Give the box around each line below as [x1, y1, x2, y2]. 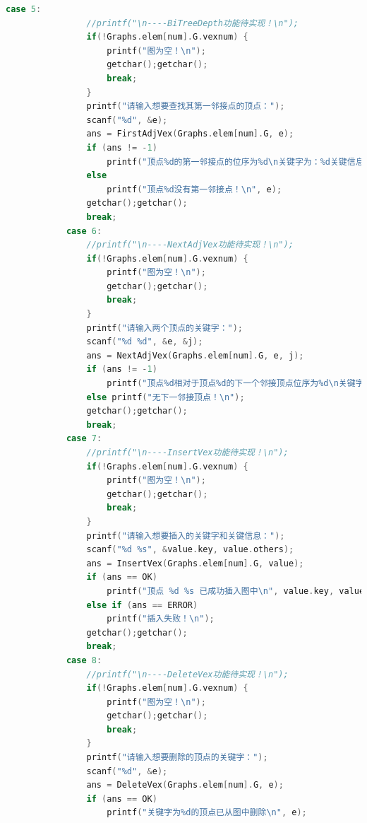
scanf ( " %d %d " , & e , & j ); [86, 337, 203, 347]
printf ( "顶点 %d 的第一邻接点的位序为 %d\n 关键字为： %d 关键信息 [107, 156, 364, 167]
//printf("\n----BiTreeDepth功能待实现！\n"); [86, 18, 299, 28]
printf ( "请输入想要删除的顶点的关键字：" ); [86, 752, 268, 763]
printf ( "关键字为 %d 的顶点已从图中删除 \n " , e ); [107, 807, 307, 818]
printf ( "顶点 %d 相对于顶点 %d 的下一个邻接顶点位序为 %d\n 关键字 [107, 378, 364, 389]
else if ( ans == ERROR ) [86, 600, 198, 610]
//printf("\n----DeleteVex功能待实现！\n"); [86, 669, 289, 679]
